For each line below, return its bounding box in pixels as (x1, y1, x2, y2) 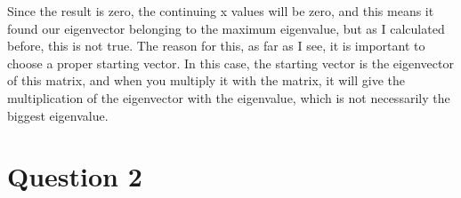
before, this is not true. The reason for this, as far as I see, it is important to (7, 36, 425, 55)
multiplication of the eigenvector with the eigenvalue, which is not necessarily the (7, 88, 450, 107)
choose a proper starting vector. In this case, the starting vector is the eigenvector (7, 53, 454, 72)
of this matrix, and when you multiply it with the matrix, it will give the (7, 71, 406, 90)
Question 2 (7, 158, 142, 194)
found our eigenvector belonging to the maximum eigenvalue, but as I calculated (7, 19, 445, 37)
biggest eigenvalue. (7, 106, 109, 124)
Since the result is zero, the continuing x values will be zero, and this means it (7, 2, 434, 20)
